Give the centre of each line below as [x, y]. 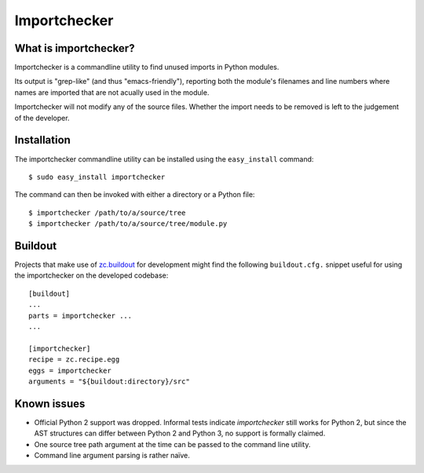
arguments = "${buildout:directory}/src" [109, 381]
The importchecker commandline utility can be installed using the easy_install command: [164, 159]
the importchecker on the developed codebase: [91, 275]
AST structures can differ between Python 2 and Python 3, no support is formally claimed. [180, 433]
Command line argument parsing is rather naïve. [112, 455]
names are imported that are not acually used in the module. [112, 92]
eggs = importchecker [70, 370]
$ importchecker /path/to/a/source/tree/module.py [128, 224]
